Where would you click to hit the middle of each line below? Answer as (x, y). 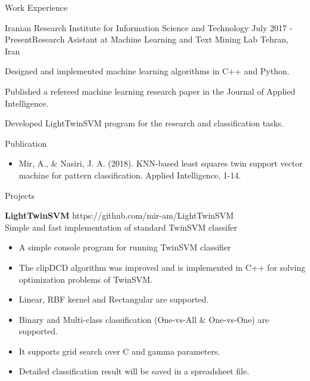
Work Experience (36, 7)
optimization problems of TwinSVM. (86, 279)
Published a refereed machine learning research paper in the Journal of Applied (150, 91)
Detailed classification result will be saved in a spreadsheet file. (134, 371)
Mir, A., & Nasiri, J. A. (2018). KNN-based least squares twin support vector (161, 163)
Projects (20, 195)
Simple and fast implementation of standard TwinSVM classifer (121, 227)
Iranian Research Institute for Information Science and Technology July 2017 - (149, 27)
